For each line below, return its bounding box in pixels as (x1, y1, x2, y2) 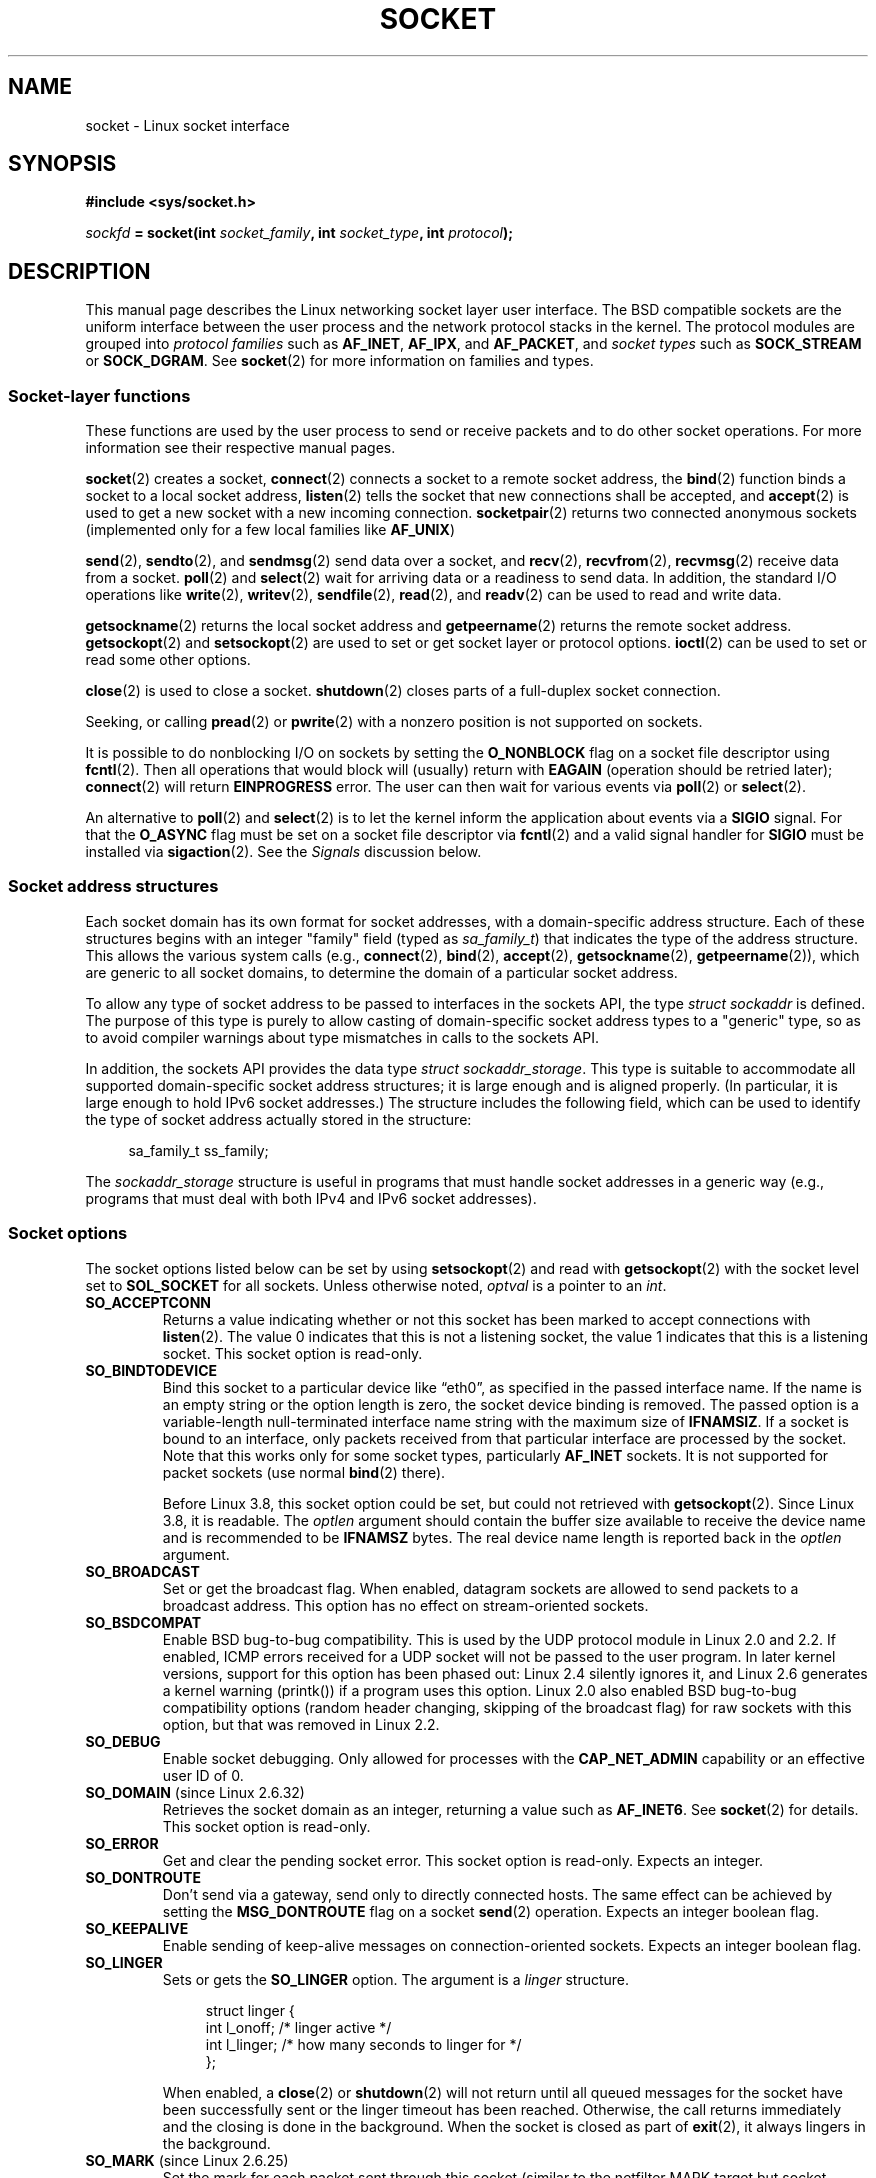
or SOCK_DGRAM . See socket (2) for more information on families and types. (85, 352, 594, 370)
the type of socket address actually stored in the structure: (85, 1110, 472, 1128)
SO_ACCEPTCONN (85, 1293, 211, 1311)
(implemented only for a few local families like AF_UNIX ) (85, 521, 455, 539)
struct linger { (205, 2001, 295, 2019)
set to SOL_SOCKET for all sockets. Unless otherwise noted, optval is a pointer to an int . (85, 1276, 667, 1294)
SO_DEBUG (85, 1732, 161, 1750)
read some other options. (85, 651, 251, 669)
